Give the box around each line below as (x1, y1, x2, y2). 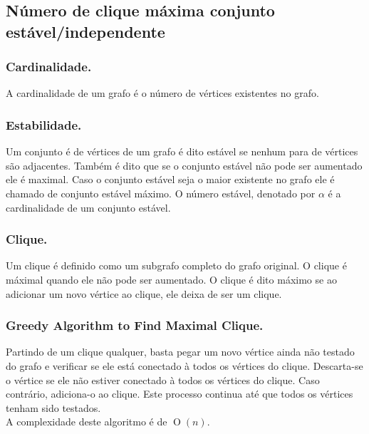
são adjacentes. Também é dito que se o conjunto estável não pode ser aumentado (6, 157, 363, 172)
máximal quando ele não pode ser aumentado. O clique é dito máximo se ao (6, 272, 337, 286)
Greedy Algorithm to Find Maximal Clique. (6, 316, 264, 334)
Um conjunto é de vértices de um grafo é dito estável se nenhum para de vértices (6, 144, 358, 159)
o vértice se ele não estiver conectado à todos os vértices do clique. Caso (6, 372, 320, 387)
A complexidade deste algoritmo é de (6, 414, 167, 429)
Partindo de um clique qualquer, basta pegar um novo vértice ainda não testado (6, 344, 355, 359)
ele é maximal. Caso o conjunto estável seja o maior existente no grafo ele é (6, 172, 335, 187)
